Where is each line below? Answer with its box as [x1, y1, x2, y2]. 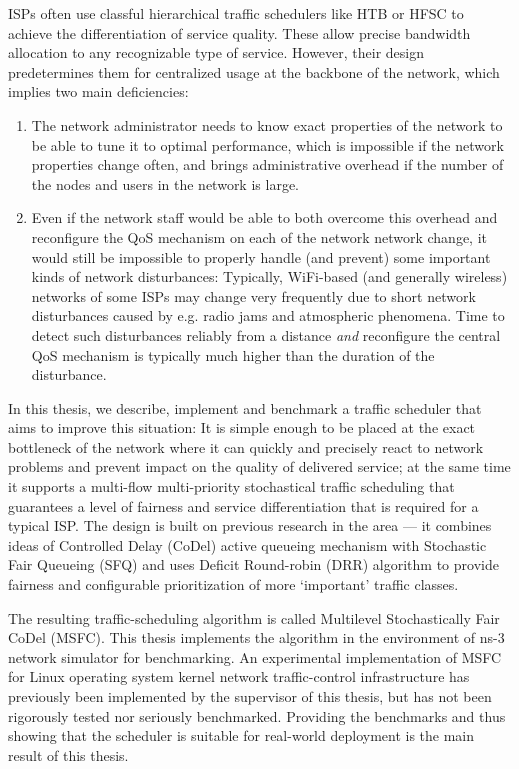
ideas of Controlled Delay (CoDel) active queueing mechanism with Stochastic [8, 534, 487, 555]
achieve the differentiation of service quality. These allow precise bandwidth [8, 22, 471, 43]
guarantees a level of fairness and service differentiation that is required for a [8, 495, 479, 516]
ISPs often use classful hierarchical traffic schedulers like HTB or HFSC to [8, 3, 464, 23]
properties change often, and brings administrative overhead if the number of [31, 154, 504, 175]
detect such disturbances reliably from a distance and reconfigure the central [31, 324, 501, 345]
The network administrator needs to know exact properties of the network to [31, 114, 503, 135]
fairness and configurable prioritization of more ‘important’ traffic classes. [8, 574, 459, 595]
